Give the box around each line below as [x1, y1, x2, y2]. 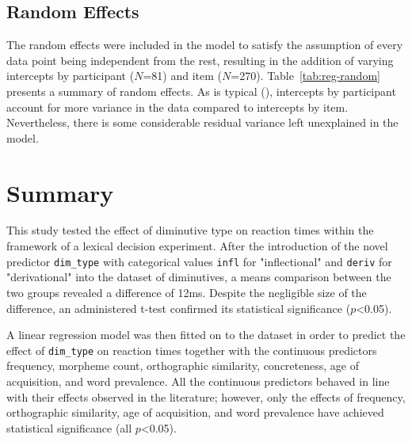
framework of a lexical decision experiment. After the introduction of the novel [6, 238, 388, 254]
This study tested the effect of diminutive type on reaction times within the [6, 222, 374, 238]
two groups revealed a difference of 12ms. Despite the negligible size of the [6, 284, 367, 300]
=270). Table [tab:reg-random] [231, 67, 380, 84]
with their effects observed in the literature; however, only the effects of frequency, [6, 388, 406, 405]
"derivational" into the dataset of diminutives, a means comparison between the [6, 269, 391, 285]
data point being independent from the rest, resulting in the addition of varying [6, 51, 394, 68]
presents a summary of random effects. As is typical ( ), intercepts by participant [6, 82, 396, 99]
